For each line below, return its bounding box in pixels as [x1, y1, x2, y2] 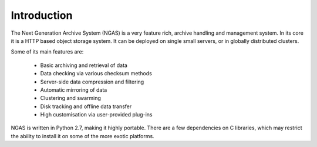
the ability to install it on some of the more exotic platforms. [11, 132, 155, 139]
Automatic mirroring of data [40, 86, 107, 93]
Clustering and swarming [40, 95, 101, 102]
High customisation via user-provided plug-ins [40, 111, 153, 118]
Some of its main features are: [11, 48, 84, 55]
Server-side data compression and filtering [40, 78, 144, 85]
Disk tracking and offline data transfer [40, 103, 132, 110]
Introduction [11, 9, 73, 22]
